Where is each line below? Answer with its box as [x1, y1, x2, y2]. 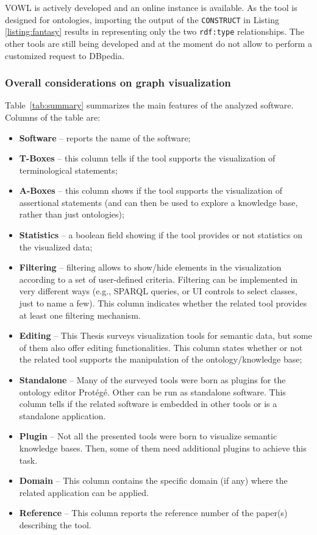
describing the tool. [19, 518, 91, 531]
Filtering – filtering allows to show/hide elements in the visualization [19, 261, 282, 274]
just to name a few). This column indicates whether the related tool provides [19, 297, 307, 310]
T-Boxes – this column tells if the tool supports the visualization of [19, 152, 276, 165]
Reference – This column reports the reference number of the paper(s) [19, 506, 288, 519]
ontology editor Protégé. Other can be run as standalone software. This [19, 385, 286, 398]
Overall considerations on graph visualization [5, 75, 231, 90]
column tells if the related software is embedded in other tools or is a [19, 397, 277, 410]
